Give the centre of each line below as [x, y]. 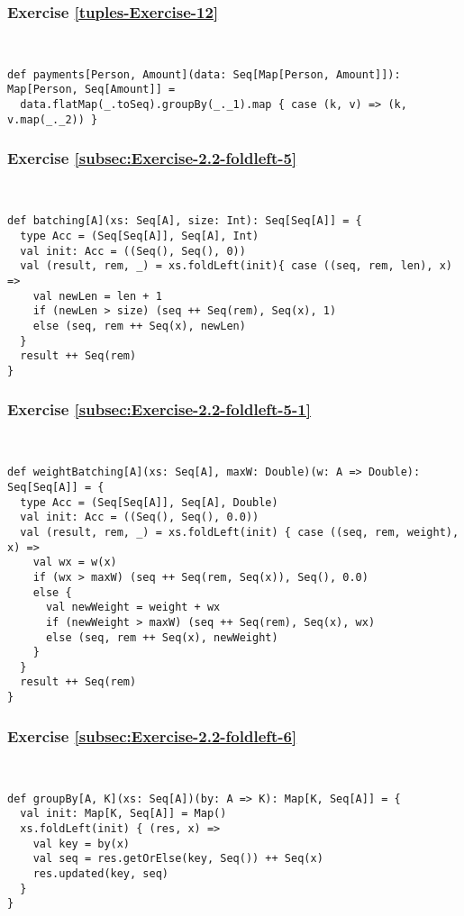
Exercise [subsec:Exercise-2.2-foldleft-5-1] [159, 409]
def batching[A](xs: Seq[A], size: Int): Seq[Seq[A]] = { [185, 221]
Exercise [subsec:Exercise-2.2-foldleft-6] [152, 735]
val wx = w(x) [75, 562]
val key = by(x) [82, 843]
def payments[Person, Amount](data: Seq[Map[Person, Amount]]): [204, 74]
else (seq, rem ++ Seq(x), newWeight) [162, 637]
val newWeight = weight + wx [133, 608]
